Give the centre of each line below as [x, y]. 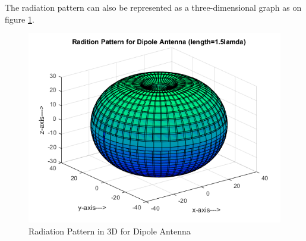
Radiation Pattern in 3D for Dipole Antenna [110, 231]
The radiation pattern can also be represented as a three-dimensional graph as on [153, 7]
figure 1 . [20, 19]
